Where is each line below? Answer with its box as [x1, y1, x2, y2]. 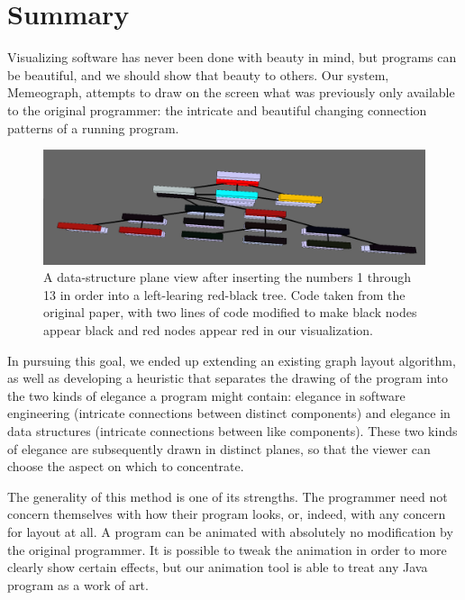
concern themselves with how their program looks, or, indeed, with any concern [7, 505, 446, 523]
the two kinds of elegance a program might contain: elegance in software [7, 386, 406, 405]
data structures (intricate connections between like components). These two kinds [7, 421, 458, 440]
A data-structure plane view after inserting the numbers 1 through [43, 268, 412, 286]
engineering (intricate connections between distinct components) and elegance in [7, 404, 451, 423]
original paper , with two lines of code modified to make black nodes [43, 303, 417, 322]
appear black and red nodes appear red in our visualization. [43, 321, 373, 339]
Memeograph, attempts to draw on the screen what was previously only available [7, 83, 455, 102]
